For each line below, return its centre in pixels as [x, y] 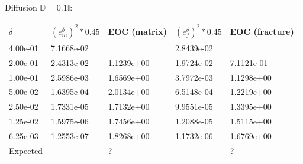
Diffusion [21, 7]
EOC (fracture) [262, 31]
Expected [26, 150]
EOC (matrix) [137, 31]
